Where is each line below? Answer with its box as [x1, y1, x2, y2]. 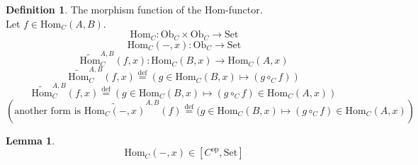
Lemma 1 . [6, 132, 55, 147]
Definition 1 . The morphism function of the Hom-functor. [6, 2, 263, 16]
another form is [14, 106, 81, 116]
